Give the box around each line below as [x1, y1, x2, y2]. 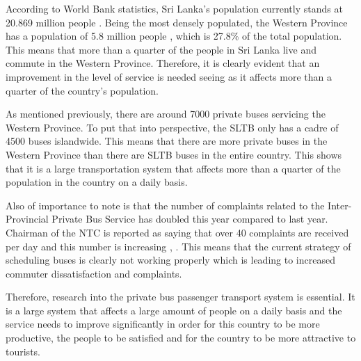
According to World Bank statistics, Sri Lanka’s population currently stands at [6, 1, 343, 15]
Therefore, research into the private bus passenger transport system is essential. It [6, 289, 355, 304]
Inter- [328, 198, 352, 212]
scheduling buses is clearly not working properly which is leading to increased [6, 252, 335, 267]
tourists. [6, 344, 40, 358]
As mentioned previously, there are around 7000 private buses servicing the [6, 106, 326, 121]
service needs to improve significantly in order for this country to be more [6, 316, 320, 331]
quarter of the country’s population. [6, 83, 159, 97]
